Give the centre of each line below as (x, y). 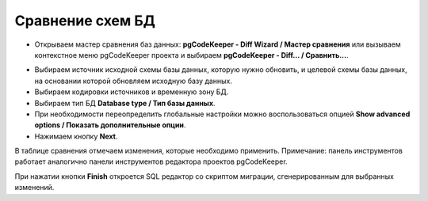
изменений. (34, 188)
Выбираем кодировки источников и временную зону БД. (132, 92)
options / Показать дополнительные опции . (110, 125)
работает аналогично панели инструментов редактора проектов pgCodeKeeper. (151, 161)
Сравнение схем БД (85, 21)
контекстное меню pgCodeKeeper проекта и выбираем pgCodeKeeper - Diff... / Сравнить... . (191, 55)
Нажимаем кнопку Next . (76, 136)
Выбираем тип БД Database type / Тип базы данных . (125, 103)
